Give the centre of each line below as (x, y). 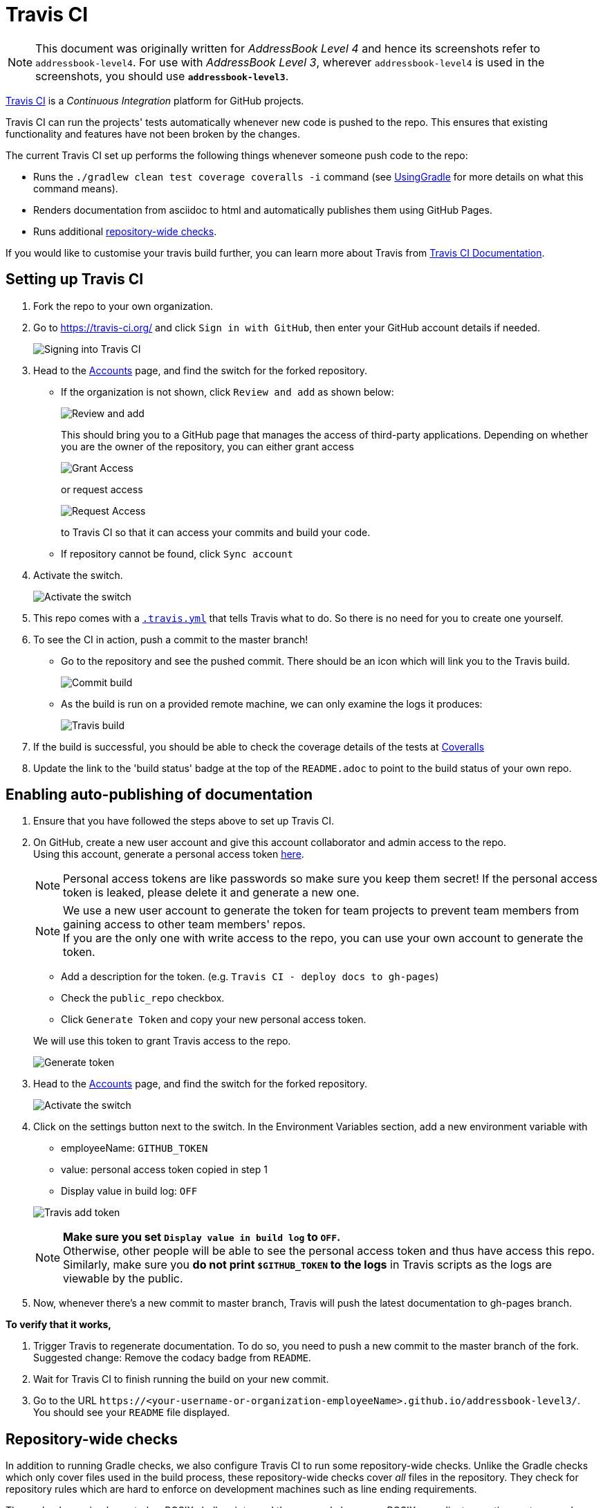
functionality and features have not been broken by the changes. (153, 134)
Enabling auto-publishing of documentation (159, 795)
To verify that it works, (59, 1325)
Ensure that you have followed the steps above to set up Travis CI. (184, 821)
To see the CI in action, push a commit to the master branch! (171, 639)
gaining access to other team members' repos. (184, 925)
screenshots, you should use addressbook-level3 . (162, 76)
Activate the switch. (78, 575)
